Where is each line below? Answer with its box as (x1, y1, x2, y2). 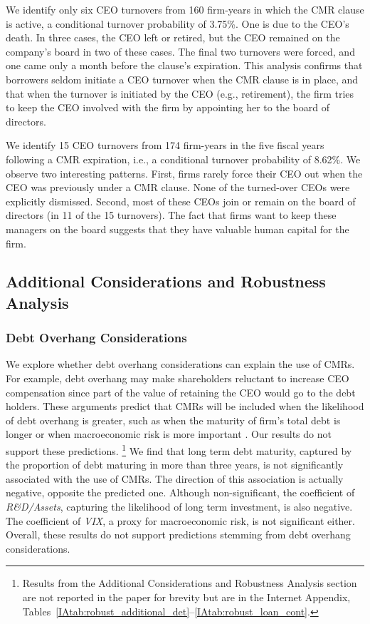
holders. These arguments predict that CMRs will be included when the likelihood (6, 399, 364, 414)
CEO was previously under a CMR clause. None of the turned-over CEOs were (6, 180, 350, 195)
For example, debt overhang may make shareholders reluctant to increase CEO (6, 371, 349, 386)
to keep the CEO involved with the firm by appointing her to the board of (6, 100, 329, 115)
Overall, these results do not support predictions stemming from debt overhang (6, 527, 351, 542)
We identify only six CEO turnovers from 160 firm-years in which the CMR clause (6, 2, 364, 16)
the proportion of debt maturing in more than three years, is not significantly (6, 457, 344, 472)
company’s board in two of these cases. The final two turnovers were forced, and (6, 44, 355, 58)
